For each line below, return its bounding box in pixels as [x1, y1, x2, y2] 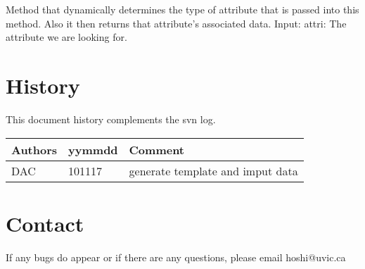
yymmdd [68, 141, 118, 158]
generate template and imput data [129, 162, 298, 179]
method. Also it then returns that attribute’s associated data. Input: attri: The [6, 15, 347, 30]
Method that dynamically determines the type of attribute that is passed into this [6, 2, 359, 16]
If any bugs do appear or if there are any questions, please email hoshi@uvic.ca [6, 249, 346, 264]
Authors [11, 141, 58, 158]
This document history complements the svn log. [6, 111, 216, 126]
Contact [6, 208, 84, 237]
